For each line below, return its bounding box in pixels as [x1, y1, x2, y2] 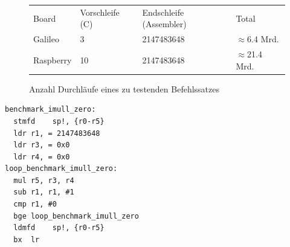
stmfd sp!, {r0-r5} [13, 117, 105, 126]
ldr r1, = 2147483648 [13, 129, 100, 138]
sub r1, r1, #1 [13, 188, 74, 197]
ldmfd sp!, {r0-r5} [13, 223, 105, 233]
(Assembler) [142, 18, 187, 30]
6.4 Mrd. [247, 33, 279, 45]
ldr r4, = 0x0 [13, 152, 70, 161]
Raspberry [33, 53, 72, 66]
